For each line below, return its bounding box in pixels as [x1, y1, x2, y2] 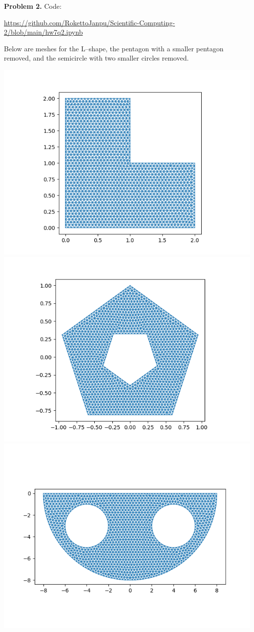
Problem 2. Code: [4, 1, 62, 11]
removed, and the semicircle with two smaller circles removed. [4, 53, 189, 63]
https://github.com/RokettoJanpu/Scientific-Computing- [4, 17, 175, 27]
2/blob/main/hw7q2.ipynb [4, 27, 83, 37]
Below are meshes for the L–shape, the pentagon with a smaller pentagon [4, 43, 224, 53]
